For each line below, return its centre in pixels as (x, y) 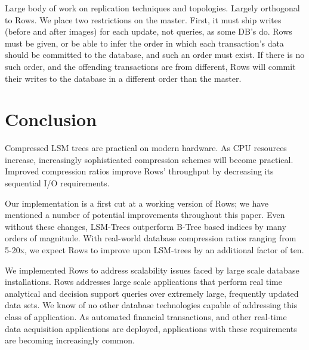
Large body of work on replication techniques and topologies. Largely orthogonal (152, 8)
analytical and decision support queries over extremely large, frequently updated (152, 293)
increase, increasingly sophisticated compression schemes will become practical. (149, 159)
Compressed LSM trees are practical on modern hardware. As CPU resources (146, 148)
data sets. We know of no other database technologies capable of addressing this (151, 305)
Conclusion (51, 119)
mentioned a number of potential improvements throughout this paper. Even (145, 215)
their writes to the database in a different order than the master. (123, 78)
